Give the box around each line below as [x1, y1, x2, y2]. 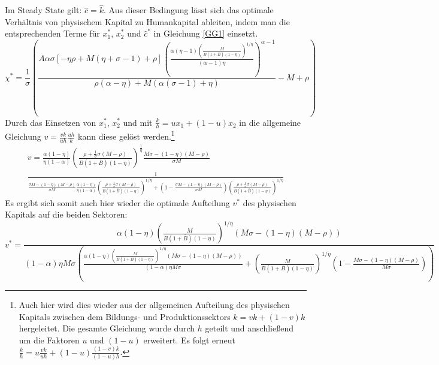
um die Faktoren [19, 333, 80, 346]
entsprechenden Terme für [5, 27, 100, 40]
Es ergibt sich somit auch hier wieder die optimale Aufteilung [5, 196, 230, 209]
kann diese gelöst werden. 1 [78, 128, 175, 143]
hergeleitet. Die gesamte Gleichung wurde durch [19, 322, 195, 334]
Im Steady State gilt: [5, 4, 82, 16]
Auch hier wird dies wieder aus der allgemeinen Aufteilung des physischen [19, 298, 290, 311]
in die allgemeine [239, 116, 301, 128]
